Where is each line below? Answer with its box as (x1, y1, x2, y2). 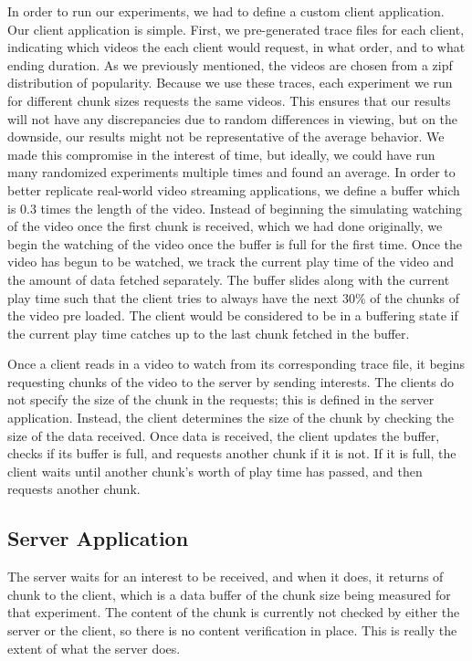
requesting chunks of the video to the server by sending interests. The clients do (7, 372, 455, 391)
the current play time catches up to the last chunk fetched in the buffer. (7, 323, 410, 342)
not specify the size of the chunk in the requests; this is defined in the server (7, 390, 435, 409)
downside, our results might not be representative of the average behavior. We (7, 127, 445, 146)
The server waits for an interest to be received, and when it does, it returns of (7, 567, 444, 586)
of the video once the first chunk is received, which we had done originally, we (7, 216, 443, 236)
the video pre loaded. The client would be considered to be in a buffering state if (7, 306, 458, 325)
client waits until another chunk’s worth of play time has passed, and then (7, 461, 423, 480)
